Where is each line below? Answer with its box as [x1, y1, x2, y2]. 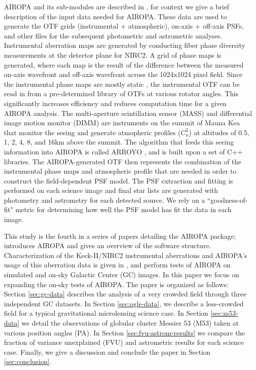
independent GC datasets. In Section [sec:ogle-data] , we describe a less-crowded [4, 298, 244, 308]
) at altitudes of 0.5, [189, 127, 250, 137]
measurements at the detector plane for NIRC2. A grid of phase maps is [4, 49, 222, 60]
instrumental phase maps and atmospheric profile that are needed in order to [4, 166, 237, 176]
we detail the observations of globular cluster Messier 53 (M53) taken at [21, 318, 239, 328]
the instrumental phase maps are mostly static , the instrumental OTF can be [4, 78, 240, 89]
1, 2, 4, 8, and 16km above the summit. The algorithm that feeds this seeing [4, 137, 234, 147]
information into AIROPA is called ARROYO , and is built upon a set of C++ [4, 146, 243, 156]
